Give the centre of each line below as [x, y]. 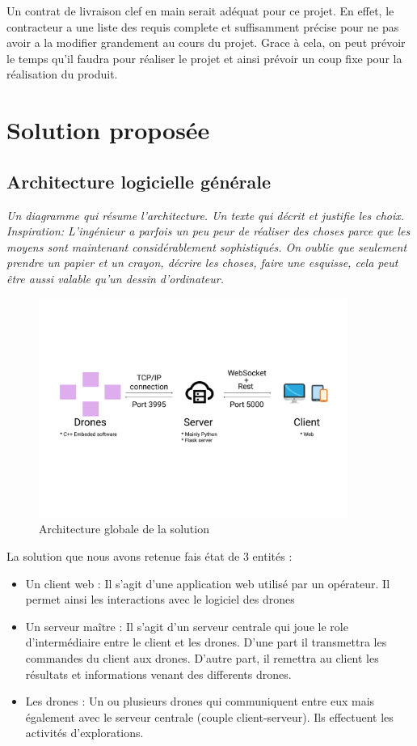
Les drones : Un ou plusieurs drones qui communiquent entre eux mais [200, 701]
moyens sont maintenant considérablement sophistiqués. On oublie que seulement [207, 246]
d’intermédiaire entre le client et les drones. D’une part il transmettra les [206, 642]
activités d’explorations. [84, 733]
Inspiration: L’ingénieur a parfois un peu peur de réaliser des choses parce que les [208, 231]
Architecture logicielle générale [139, 181]
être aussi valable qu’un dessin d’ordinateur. [115, 278]
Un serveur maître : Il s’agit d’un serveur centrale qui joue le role [187, 626]
